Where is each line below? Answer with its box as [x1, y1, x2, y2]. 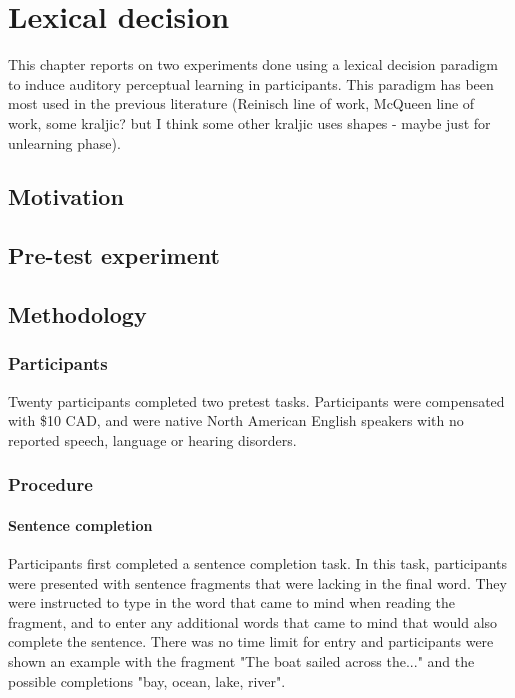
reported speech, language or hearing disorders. [8, 429, 297, 450]
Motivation [8, 181, 124, 212]
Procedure [8, 472, 93, 497]
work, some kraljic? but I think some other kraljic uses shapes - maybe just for [8, 112, 491, 133]
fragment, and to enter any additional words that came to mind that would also [8, 611, 498, 632]
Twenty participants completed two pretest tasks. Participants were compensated [8, 390, 505, 411]
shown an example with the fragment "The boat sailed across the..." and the [8, 651, 475, 672]
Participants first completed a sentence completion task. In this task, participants [8, 553, 507, 574]
